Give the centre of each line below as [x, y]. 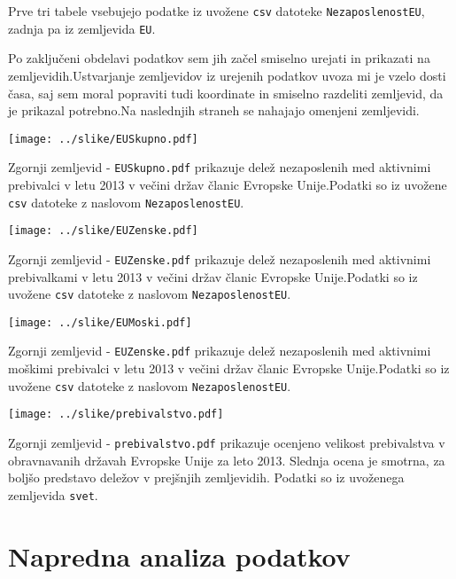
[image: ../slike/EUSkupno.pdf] [103, 139]
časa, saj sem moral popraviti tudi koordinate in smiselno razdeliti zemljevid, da [226, 93]
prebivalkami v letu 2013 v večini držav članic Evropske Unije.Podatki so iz [213, 276]
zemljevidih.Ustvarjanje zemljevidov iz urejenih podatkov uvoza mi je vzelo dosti [227, 75]
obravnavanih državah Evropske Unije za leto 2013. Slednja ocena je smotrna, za [227, 460]
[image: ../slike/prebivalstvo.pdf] [116, 415]
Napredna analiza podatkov [179, 556]
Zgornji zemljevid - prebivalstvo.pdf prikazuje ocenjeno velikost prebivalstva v [227, 443]
